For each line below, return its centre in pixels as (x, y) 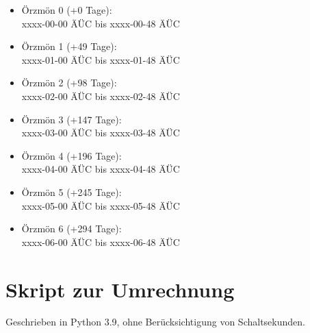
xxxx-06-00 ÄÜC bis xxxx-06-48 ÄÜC (101, 242)
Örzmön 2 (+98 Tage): (69, 83)
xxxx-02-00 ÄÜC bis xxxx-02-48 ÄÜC (101, 96)
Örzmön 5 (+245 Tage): (72, 192)
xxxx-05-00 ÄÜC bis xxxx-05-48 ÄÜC (101, 205)
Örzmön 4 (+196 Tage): (72, 155)
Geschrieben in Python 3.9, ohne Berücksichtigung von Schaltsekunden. (155, 322)
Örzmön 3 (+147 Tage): (72, 119)
